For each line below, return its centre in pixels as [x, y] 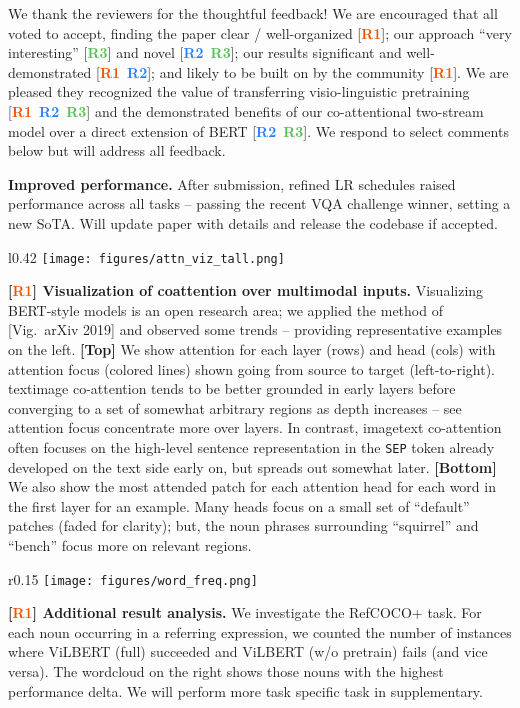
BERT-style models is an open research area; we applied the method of [225, 309]
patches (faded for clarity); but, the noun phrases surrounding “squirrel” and [243, 525]
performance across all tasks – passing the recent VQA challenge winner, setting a [259, 203]
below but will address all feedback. [117, 150]
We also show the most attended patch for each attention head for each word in [252, 486]
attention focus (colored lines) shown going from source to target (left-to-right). [252, 368]
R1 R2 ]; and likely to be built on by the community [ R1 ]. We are [304, 71]
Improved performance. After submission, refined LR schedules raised [232, 183]
